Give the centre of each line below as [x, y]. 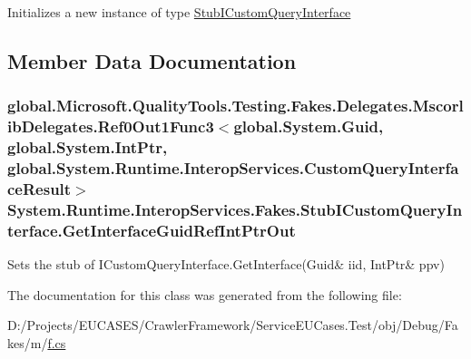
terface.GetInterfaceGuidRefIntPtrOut [152, 230]
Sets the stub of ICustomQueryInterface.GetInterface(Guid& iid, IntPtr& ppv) [226, 264]
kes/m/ [28, 342]
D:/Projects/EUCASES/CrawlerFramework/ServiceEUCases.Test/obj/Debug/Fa [233, 325]
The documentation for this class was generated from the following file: [205, 294]
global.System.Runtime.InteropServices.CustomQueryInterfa [233, 168]
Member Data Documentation [152, 60]
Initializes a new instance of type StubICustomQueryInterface [179, 12]
